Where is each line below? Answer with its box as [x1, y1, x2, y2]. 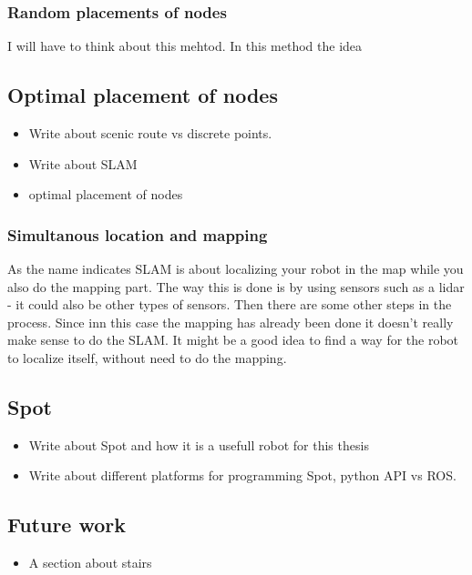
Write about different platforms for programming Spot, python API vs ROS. [28, 466, 457, 485]
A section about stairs [28, 553, 152, 572]
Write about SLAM [28, 154, 138, 173]
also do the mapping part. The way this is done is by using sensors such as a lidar [7, 277, 465, 296]
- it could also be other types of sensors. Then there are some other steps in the [7, 295, 452, 314]
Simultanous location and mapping [7, 223, 268, 246]
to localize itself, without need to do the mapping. [7, 348, 287, 367]
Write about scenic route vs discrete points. [28, 124, 272, 143]
